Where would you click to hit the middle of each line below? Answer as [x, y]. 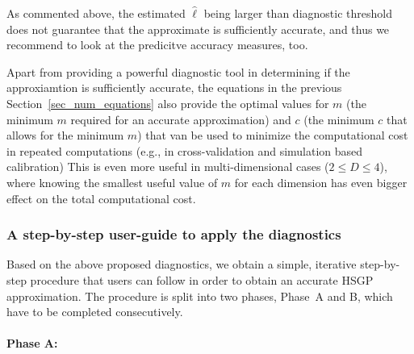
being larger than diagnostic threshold [298, 13]
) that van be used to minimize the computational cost [273, 135]
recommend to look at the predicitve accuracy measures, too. [157, 45]
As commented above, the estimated [96, 13]
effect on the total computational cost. [101, 198]
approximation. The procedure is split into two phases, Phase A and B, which [200, 296]
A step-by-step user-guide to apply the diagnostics [174, 234]
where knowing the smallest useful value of [112, 182]
